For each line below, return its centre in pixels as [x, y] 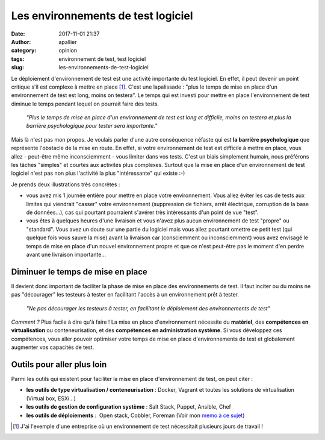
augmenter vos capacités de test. [53, 347]
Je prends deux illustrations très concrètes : [66, 184]
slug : [17, 68]
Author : [21, 42]
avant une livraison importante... [66, 254]
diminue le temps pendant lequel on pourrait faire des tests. [85, 104]
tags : [18, 59]
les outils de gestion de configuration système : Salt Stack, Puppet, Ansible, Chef [129, 407]
